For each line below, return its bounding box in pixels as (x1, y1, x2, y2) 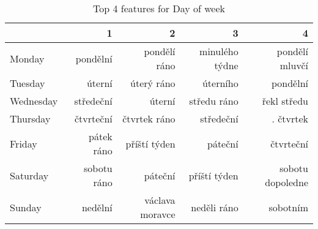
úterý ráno (130, 76, 176, 90)
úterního (202, 76, 239, 90)
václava (144, 193, 176, 207)
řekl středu (262, 94, 308, 108)
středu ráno (189, 94, 239, 108)
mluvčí (279, 58, 308, 72)
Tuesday (10, 76, 45, 90)
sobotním (268, 200, 308, 214)
